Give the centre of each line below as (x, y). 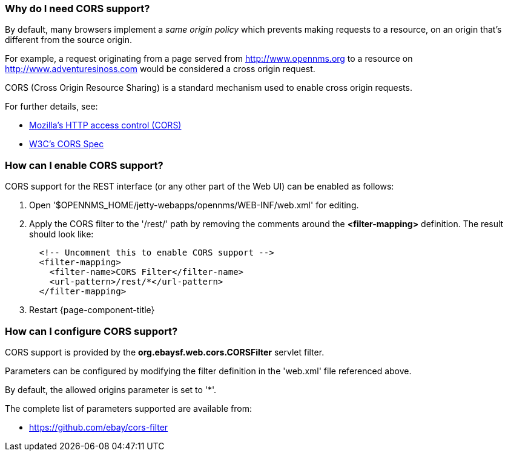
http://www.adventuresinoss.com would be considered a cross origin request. (160, 69)
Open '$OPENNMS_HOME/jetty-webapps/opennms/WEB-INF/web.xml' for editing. (194, 205)
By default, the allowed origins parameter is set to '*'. (111, 389)
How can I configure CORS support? (91, 331)
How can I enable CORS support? (84, 165)
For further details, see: (51, 107)
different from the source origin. (68, 40)
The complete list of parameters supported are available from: (129, 408)
